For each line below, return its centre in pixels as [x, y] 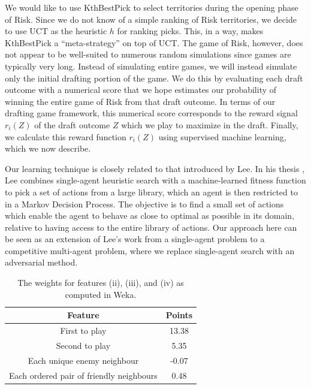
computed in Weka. [101, 294]
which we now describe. [48, 148]
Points [179, 315]
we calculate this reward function [66, 136]
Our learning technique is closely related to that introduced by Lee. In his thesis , [155, 168]
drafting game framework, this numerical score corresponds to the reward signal [151, 113]
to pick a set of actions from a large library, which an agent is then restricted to [151, 192]
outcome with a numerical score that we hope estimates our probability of [141, 90]
